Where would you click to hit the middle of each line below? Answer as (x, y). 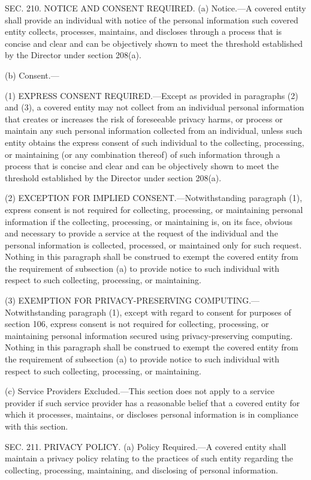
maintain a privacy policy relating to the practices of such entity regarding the (149, 458)
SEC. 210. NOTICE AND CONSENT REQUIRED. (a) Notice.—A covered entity (155, 8)
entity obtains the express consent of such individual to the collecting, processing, (155, 142)
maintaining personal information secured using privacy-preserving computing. (149, 335)
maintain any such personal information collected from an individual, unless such (154, 130)
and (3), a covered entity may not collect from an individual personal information (155, 107)
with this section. (37, 426)
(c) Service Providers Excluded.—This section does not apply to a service (140, 391)
